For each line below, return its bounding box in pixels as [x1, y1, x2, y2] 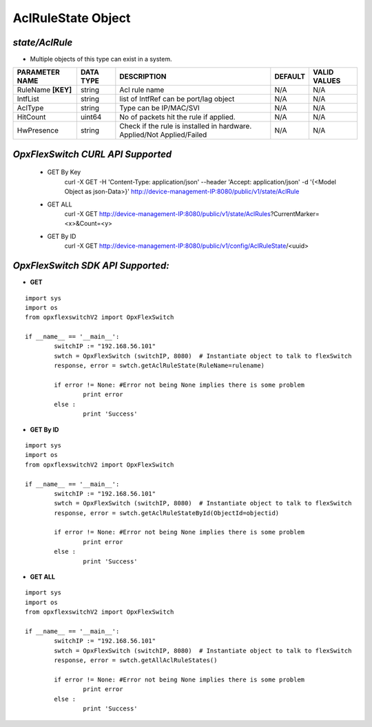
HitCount [17, 113, 46, 122]
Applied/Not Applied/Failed [119, 130, 207, 139]
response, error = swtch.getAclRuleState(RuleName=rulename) [54, 362, 265, 369]
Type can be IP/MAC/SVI [119, 104, 200, 113]
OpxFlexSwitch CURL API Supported [12, 148, 172, 160]
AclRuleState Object [12, 10, 131, 26]
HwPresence [17, 126, 59, 135]
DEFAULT [274, 72, 306, 81]
